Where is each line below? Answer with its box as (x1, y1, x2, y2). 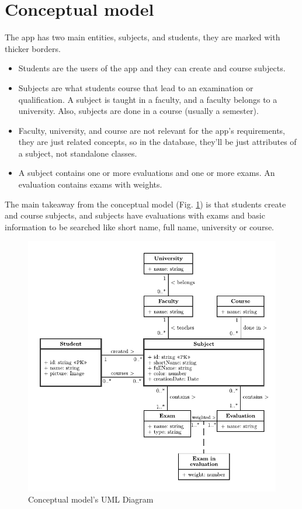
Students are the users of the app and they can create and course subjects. (18, 62, 286, 74)
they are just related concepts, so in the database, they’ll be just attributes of (18, 136, 297, 148)
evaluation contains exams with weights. (18, 178, 162, 191)
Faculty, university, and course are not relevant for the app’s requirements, (18, 124, 285, 136)
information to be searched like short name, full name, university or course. (5, 220, 274, 233)
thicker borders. (5, 42, 61, 54)
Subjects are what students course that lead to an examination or (18, 81, 254, 94)
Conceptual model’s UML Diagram (28, 493, 154, 505)
